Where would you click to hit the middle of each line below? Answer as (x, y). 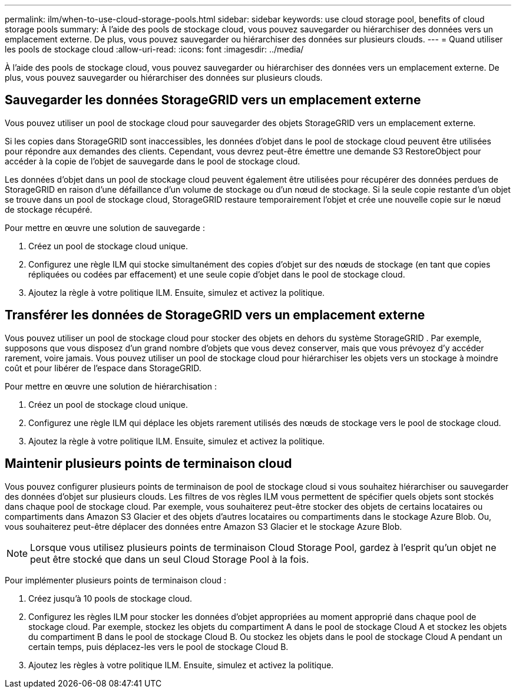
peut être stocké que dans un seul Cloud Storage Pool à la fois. (170, 559)
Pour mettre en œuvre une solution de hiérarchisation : (111, 386)
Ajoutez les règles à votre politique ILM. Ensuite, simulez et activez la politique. (181, 665)
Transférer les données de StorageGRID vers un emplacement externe (215, 315)
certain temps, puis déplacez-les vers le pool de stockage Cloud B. (158, 646)
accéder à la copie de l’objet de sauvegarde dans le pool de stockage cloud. (153, 161)
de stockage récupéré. (49, 209)
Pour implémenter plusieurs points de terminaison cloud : (116, 580)
